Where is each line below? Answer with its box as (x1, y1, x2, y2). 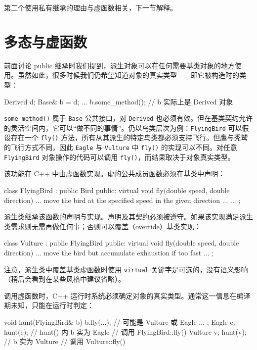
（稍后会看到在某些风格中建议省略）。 (4, 274, 125, 284)
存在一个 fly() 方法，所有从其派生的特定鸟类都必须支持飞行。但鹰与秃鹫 (10, 132, 248, 143)
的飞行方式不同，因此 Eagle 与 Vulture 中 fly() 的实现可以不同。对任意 (4, 142, 237, 152)
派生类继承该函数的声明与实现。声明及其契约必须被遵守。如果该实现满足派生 (4, 211, 253, 222)
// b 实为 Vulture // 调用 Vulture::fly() (4, 336, 126, 347)
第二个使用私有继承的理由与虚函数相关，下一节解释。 (4, 2, 177, 12)
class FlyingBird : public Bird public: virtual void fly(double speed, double (4, 185, 230, 195)
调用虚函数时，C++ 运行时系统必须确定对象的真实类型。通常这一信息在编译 (4, 290, 251, 300)
